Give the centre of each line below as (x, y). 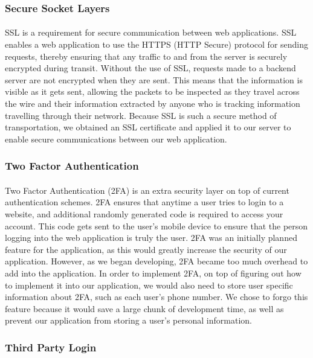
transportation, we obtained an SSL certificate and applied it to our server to (148, 127)
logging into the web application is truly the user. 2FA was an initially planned (151, 238)
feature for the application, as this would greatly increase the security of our (146, 249)
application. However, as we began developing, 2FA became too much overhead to (156, 261)
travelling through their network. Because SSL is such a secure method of (141, 115)
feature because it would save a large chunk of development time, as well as (144, 308)
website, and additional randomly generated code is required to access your (144, 214)
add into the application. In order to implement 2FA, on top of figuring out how (153, 273)
